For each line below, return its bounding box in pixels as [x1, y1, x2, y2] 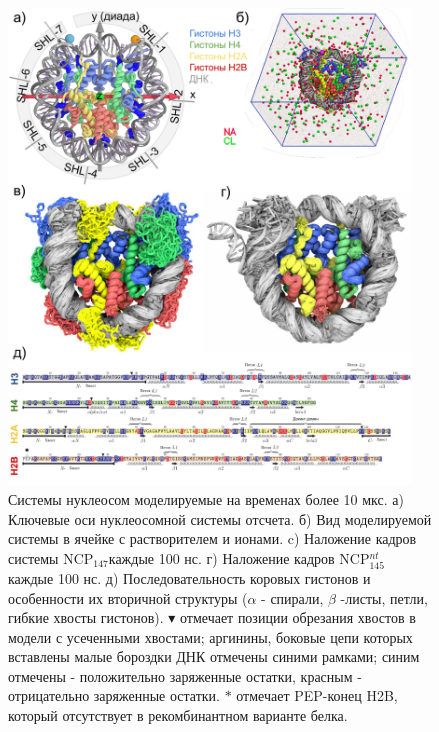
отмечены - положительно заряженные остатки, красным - [8, 665, 362, 686]
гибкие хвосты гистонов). [8, 607, 164, 628]
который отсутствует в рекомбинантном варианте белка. [8, 705, 348, 726]
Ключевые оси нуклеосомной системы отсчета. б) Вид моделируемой [8, 508, 432, 529]
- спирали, [261, 587, 324, 608]
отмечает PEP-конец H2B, [236, 685, 398, 706]
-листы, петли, [340, 587, 428, 608]
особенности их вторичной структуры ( [8, 587, 248, 608]
